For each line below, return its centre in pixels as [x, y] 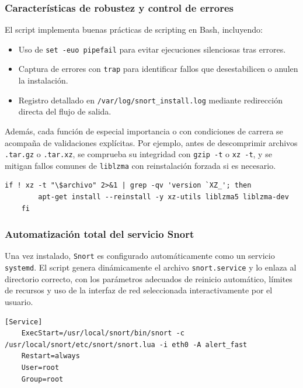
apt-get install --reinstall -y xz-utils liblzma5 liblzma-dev [163, 197]
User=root [40, 367]
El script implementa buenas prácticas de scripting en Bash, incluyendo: [134, 30]
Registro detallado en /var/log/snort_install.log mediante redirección [150, 100]
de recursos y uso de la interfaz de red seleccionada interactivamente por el [139, 290]
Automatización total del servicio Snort [100, 234]
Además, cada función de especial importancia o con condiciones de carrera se [144, 131]
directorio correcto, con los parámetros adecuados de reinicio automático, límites [149, 278]
